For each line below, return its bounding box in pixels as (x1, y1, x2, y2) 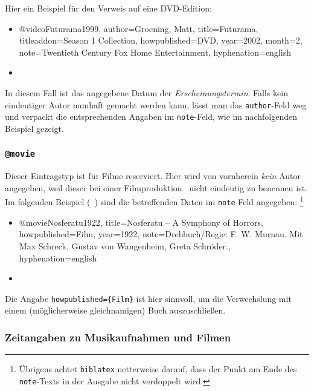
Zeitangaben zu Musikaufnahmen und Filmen (5, 329, 231, 344)
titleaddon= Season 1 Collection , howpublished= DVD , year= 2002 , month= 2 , (19, 34, 303, 47)
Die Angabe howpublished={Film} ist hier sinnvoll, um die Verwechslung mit (5, 292, 292, 304)
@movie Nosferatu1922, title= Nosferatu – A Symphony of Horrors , (19, 215, 263, 228)
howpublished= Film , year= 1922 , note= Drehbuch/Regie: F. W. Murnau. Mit (19, 228, 303, 240)
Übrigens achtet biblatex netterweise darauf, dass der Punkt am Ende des (19, 363, 297, 375)
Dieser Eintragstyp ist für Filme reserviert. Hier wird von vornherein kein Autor (5, 169, 301, 182)
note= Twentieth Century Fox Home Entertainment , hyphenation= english (19, 45, 291, 58)
